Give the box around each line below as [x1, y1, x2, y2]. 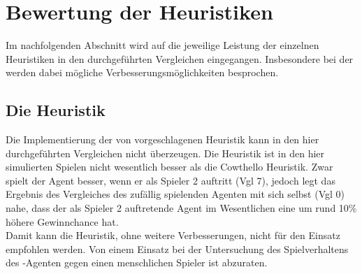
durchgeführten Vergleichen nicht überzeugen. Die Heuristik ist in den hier [6, 145, 325, 160]
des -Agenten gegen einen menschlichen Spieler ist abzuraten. [6, 255, 268, 270]
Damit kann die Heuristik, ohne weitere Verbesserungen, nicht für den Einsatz [6, 228, 340, 243]
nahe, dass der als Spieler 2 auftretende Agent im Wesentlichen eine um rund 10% [6, 201, 357, 215]
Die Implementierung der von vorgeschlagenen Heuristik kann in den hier [6, 132, 319, 147]
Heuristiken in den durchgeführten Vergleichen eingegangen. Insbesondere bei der [6, 51, 354, 66]
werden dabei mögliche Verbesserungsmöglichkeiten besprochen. [6, 65, 279, 80]
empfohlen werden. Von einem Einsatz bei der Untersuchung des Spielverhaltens [6, 241, 349, 256]
